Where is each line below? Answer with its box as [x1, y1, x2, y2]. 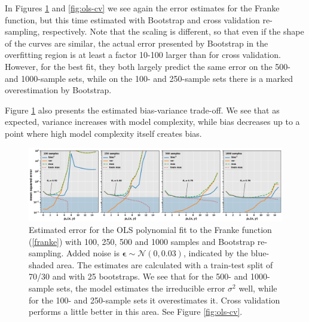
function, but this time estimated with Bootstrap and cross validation [5, 13, 260, 26]
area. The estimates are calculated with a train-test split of [56, 258, 273, 271]
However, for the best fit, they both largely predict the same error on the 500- [5, 60, 290, 72]
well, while [238, 282, 277, 295]
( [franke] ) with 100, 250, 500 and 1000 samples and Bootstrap [29, 235, 255, 247]
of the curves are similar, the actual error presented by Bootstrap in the [5, 36, 268, 49]
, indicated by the [183, 247, 249, 259]
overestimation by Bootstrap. [5, 84, 112, 96]
